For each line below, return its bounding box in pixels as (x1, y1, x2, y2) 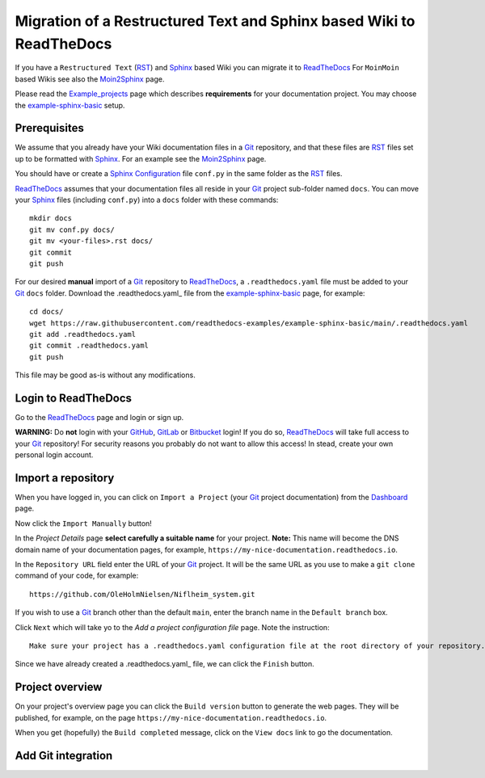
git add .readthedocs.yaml (29, 330, 137, 339)
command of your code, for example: (15, 570, 139, 581)
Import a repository (15, 471, 115, 485)
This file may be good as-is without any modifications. (15, 370, 196, 380)
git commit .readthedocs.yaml (29, 341, 150, 351)
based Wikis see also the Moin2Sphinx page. (15, 74, 165, 84)
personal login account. (15, 450, 94, 460)
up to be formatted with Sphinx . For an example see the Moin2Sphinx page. (15, 153, 267, 163)
